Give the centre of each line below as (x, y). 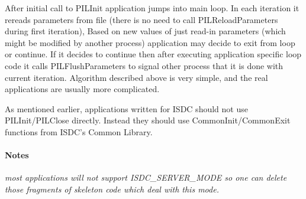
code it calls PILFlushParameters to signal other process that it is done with (144, 65)
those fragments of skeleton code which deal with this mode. (112, 189)
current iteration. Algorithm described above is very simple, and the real (136, 77)
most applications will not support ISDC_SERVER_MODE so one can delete (146, 177)
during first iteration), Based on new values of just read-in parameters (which (145, 31)
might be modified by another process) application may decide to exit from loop (150, 42)
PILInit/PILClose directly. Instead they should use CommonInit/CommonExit (148, 120)
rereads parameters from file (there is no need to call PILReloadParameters (141, 19)
